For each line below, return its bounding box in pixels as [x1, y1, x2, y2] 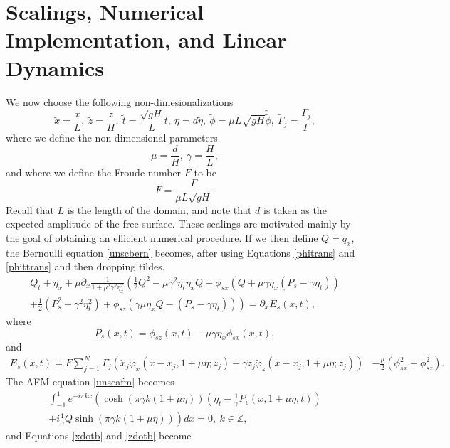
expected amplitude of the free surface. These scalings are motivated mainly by [6, 216, 351, 231]
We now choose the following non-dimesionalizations [6, 94, 234, 109]
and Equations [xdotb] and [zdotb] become [6, 428, 192, 443]
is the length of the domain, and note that [67, 202, 252, 217]
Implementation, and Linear [6, 25, 287, 54]
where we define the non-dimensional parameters [6, 129, 218, 144]
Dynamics [6, 53, 105, 82]
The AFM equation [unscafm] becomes [6, 374, 174, 389]
